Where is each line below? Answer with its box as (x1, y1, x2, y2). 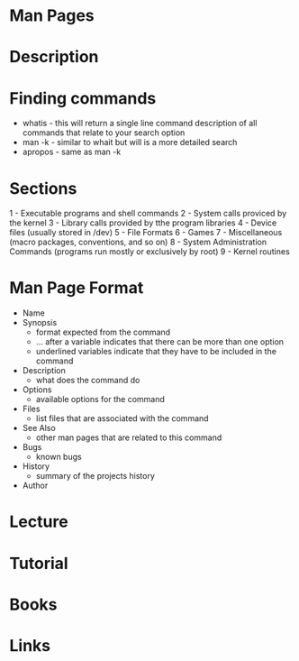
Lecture (9, 511, 69, 532)
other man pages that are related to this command (35, 432, 222, 443)
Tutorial (9, 553, 69, 574)
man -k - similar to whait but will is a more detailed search (22, 137, 238, 148)
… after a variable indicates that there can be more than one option (35, 336, 285, 347)
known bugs (35, 452, 83, 463)
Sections (9, 178, 77, 198)
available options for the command (35, 394, 165, 405)
